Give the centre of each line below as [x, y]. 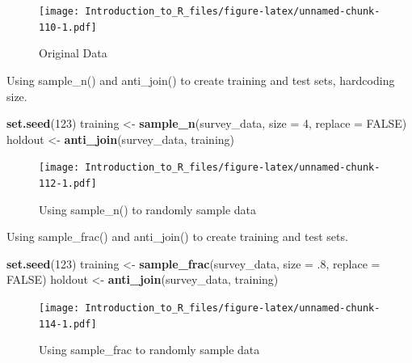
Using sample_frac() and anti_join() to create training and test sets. [177, 236]
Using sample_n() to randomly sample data [147, 209]
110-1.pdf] [68, 27]
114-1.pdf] [68, 324]
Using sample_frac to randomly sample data [149, 350]
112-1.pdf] [68, 183]
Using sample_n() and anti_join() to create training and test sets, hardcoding [201, 80]
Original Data [73, 53]
